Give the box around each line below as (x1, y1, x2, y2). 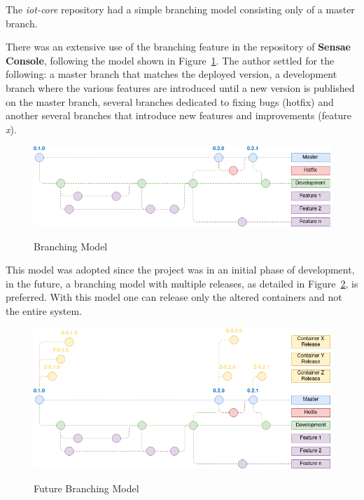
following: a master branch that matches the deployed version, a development (6, 67, 337, 81)
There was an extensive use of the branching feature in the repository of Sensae (6, 39, 351, 54)
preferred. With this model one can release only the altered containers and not (6, 290, 342, 304)
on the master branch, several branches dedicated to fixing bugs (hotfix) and (6, 94, 334, 109)
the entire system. (6, 304, 83, 318)
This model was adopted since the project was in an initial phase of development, (6, 262, 355, 277)
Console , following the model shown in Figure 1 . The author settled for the (6, 53, 335, 67)
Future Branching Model (34, 480, 139, 495)
